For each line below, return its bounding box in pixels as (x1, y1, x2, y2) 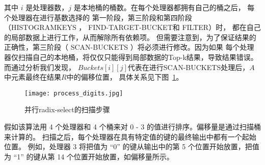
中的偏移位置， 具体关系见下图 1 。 (66, 72, 183, 82)
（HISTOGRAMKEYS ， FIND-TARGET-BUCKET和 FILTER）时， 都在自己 (4, 22, 261, 32)
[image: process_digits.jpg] (24, 89, 123, 97)
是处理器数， (25, 2, 69, 12)
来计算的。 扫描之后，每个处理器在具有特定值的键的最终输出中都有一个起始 (4, 131, 256, 142)
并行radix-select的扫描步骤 (24, 104, 110, 115)
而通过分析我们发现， (4, 61, 75, 72)
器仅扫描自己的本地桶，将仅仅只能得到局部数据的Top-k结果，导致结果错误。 (4, 51, 258, 62)
